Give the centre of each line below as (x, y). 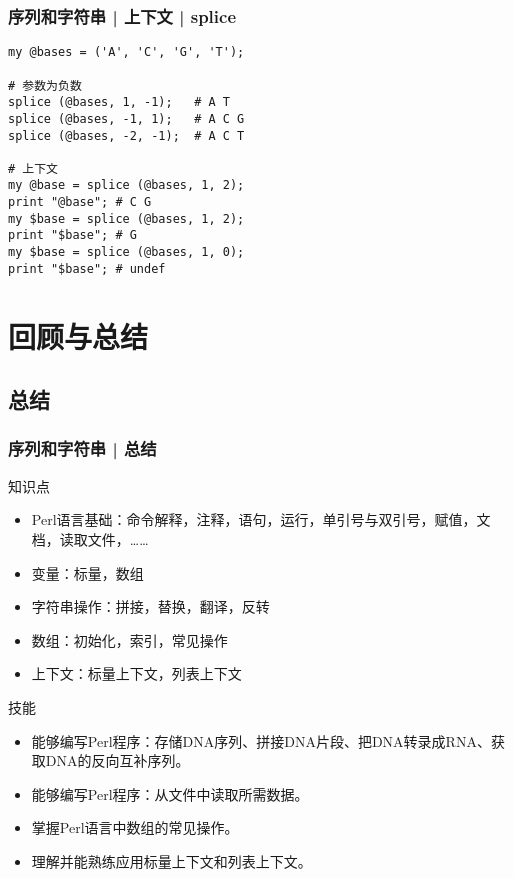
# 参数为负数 (45, 85)
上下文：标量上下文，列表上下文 (136, 673)
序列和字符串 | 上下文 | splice (122, 15)
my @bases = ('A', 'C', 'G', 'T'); (126, 52)
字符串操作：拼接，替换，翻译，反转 (150, 606)
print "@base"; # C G (80, 202)
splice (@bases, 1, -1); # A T (119, 102)
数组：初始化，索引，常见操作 (129, 639)
